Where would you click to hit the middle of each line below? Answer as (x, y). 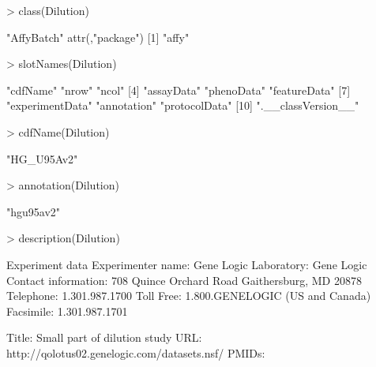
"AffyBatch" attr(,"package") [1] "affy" (98, 37)
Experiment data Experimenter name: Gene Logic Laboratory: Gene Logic (187, 264)
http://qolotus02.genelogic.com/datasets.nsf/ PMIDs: (136, 352)
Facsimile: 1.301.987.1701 (67, 311)
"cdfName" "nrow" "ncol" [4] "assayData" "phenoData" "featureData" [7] (179, 90)
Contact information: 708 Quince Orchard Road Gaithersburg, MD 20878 (184, 280)
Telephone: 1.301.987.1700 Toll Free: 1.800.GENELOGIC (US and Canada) (189, 296)
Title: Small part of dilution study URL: (104, 337)
